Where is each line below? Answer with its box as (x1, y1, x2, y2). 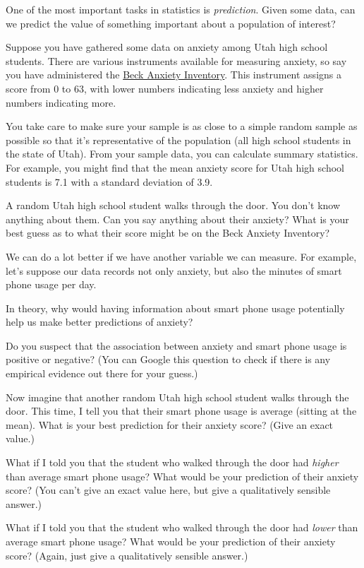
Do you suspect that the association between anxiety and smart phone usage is (6, 338, 347, 353)
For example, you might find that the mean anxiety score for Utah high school (6, 160, 344, 174)
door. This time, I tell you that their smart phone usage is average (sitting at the (6, 403, 357, 418)
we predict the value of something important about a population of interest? (6, 16, 336, 30)
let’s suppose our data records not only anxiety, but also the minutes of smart (6, 263, 342, 278)
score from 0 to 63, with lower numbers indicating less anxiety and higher (6, 81, 324, 95)
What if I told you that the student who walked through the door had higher (6, 455, 339, 470)
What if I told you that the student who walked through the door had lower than (6, 520, 358, 535)
